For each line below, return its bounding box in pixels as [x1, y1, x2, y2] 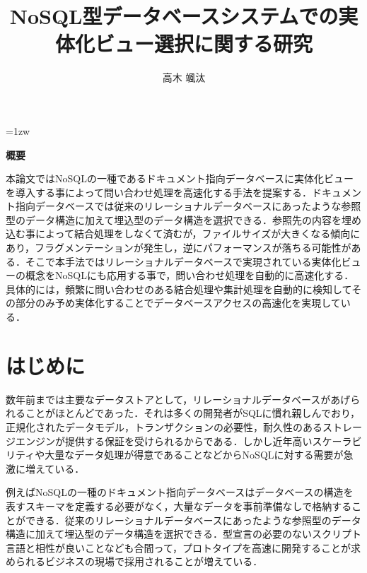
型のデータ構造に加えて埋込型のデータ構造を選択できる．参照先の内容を [6, 212, 342, 227]
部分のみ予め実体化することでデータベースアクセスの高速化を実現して [15, 295, 341, 310]
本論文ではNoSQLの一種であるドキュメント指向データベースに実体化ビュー [6, 171, 354, 186]
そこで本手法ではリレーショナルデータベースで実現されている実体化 [25, 254, 342, 268]
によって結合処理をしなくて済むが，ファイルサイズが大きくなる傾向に [35, 226, 361, 241]
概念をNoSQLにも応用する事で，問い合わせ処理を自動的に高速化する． [25, 268, 354, 283]
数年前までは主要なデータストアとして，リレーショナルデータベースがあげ [6, 391, 351, 406]
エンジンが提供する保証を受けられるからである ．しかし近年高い [15, 433, 313, 448]
